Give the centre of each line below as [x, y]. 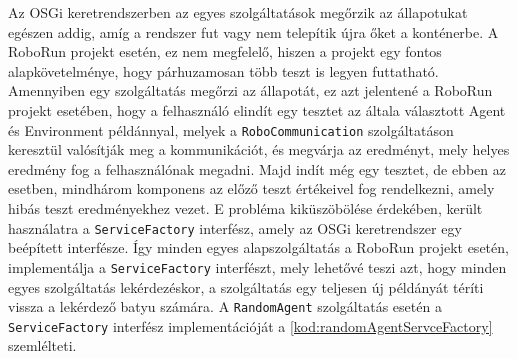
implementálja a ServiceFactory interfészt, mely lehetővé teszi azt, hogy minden [257, 266]
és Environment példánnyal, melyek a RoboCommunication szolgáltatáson [231, 129]
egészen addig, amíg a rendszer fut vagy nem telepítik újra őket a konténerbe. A [253, 31]
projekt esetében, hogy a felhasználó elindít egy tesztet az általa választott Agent [257, 109]
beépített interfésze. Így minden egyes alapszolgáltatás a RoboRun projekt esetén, [258, 247]
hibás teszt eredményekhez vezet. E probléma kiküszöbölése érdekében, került [245, 208]
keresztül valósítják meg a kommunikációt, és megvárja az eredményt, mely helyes [259, 149]
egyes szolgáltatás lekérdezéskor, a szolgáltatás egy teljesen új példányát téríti [246, 286]
